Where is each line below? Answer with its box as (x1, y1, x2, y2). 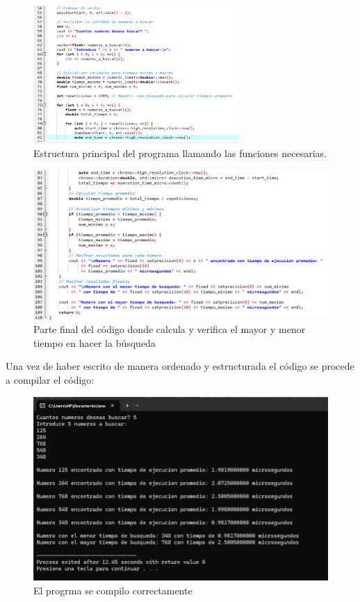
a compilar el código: (6, 372, 95, 387)
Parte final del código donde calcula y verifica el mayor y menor (33, 322, 306, 336)
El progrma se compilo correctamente (33, 583, 193, 597)
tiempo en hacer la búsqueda (33, 335, 156, 350)
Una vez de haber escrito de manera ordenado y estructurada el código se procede (6, 359, 354, 373)
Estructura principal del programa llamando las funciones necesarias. (33, 145, 327, 160)
